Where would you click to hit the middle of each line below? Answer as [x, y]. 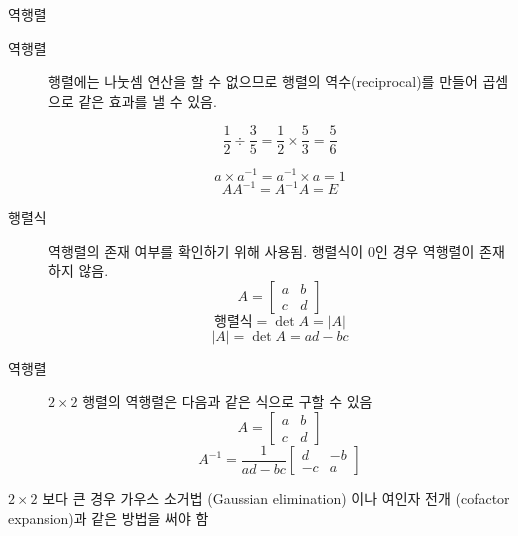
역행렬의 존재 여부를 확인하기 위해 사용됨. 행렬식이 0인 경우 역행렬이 [261, 250]
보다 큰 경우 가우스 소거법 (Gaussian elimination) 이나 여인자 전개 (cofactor [276, 498]
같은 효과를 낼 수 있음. [147, 100]
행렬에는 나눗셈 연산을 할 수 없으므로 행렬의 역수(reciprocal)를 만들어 [263, 81]
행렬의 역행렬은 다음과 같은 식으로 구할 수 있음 [227, 401]
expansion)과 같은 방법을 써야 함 [108, 518]
